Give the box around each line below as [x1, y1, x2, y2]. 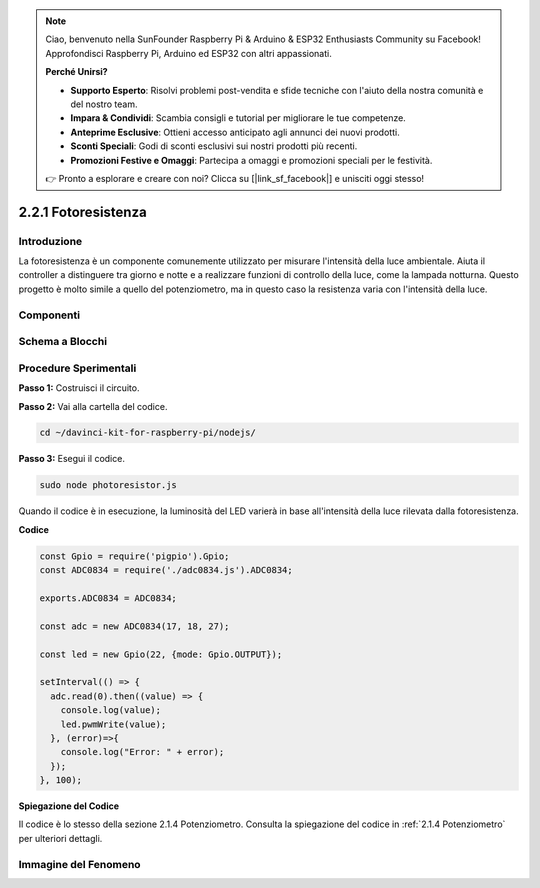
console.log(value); [60, 705, 162, 716]
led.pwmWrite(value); [60, 718, 167, 730]
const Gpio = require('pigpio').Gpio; [39, 550, 230, 562]
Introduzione [18, 234, 83, 248]
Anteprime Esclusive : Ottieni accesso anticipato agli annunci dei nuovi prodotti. [70, 126, 400, 138]
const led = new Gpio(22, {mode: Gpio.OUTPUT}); [39, 648, 283, 660]
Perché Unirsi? [45, 66, 109, 78]
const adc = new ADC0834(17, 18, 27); [39, 620, 230, 632]
